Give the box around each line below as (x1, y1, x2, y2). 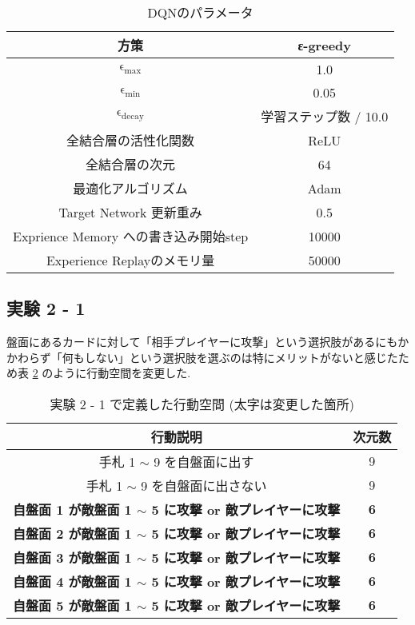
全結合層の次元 (86, 155, 176, 173)
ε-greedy (297, 35, 352, 54)
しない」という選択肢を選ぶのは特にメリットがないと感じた (84, 348, 398, 365)
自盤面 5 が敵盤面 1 (13, 595, 132, 615)
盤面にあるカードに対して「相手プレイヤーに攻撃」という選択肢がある (6, 333, 376, 350)
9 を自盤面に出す (154, 452, 254, 471)
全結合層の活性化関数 (66, 131, 195, 149)
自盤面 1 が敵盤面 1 (13, 500, 132, 519)
